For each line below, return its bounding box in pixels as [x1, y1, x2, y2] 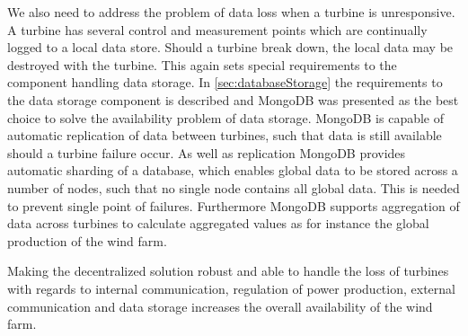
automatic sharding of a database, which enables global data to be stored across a [7, 161, 458, 180]
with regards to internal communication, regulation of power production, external [7, 279, 455, 297]
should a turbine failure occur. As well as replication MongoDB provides [7, 143, 406, 162]
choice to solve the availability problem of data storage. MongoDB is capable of [7, 108, 445, 127]
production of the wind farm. [7, 231, 167, 250]
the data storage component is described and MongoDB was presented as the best [7, 90, 459, 109]
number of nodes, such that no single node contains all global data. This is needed [7, 178, 460, 197]
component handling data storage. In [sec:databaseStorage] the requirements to [7, 73, 443, 92]
